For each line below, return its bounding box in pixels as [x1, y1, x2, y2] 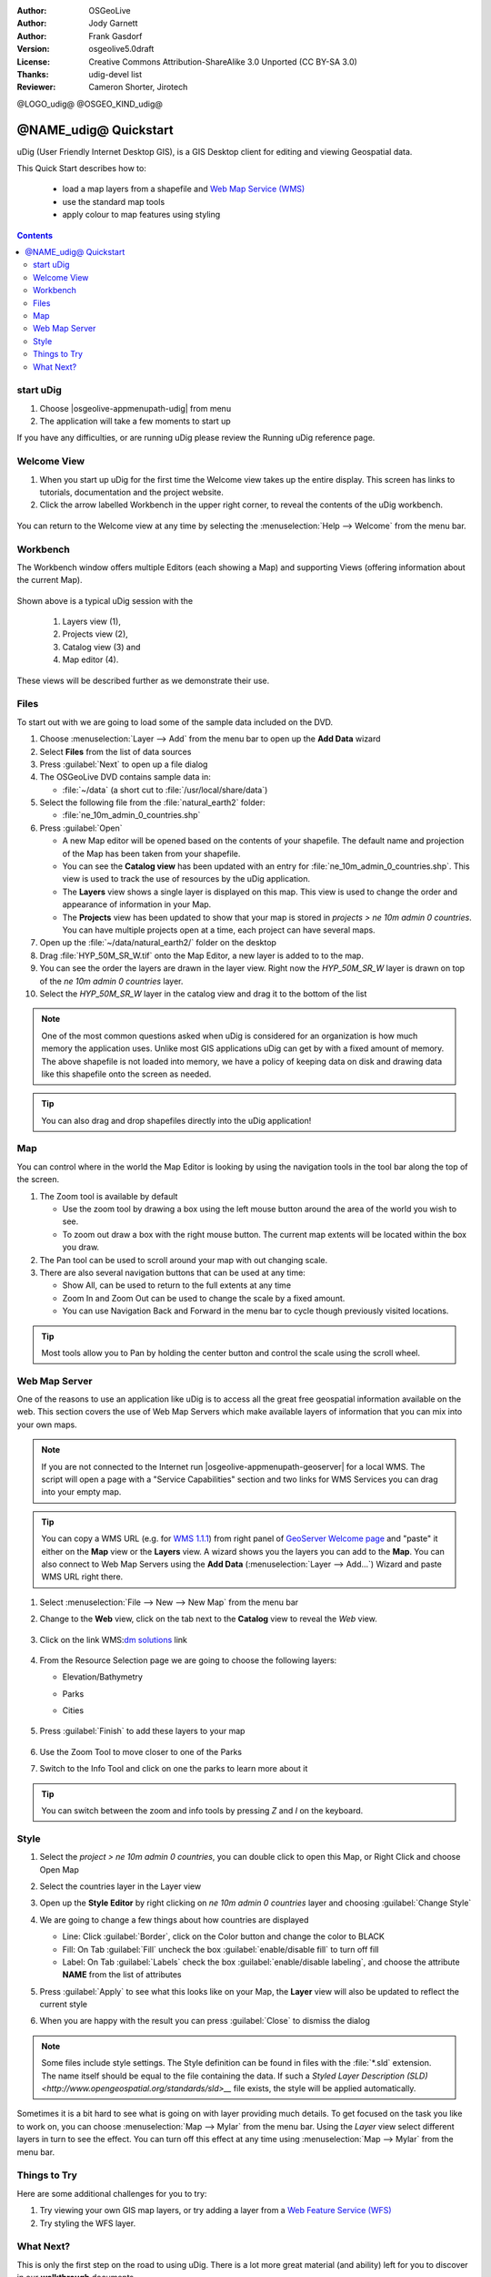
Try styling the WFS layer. [39, 2218, 136, 2229]
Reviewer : [16, 82, 56, 93]
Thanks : [16, 68, 49, 79]
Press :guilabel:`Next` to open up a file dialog [39, 759, 208, 770]
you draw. [62, 1241, 100, 1252]
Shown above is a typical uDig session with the [16, 595, 194, 606]
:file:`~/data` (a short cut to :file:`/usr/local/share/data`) [62, 784, 268, 795]
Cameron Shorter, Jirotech [88, 82, 188, 93]
